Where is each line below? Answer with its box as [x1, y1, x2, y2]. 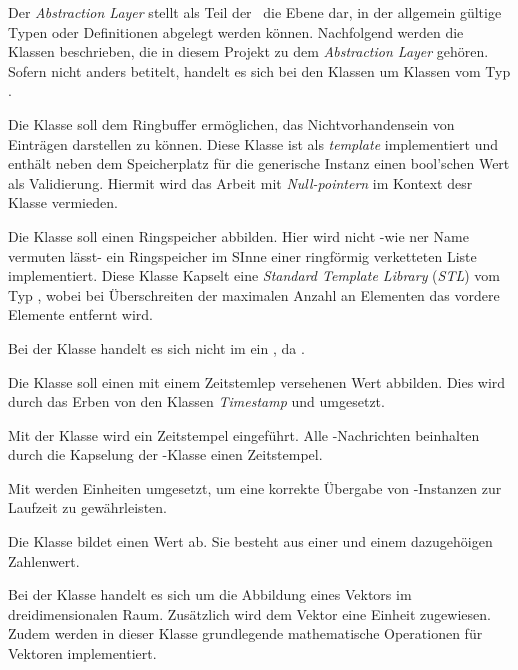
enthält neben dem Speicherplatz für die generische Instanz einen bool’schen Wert [8, 153, 510, 174]
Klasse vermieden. [8, 192, 118, 213]
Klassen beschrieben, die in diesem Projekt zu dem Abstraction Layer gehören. [8, 41, 489, 62]
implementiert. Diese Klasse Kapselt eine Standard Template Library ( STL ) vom [8, 265, 501, 286]
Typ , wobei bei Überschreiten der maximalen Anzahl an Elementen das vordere [8, 284, 500, 305]
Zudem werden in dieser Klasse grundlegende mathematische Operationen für [8, 623, 483, 644]
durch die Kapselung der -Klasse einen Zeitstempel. [8, 444, 323, 465]
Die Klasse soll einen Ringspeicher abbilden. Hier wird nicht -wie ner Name [8, 225, 469, 246]
